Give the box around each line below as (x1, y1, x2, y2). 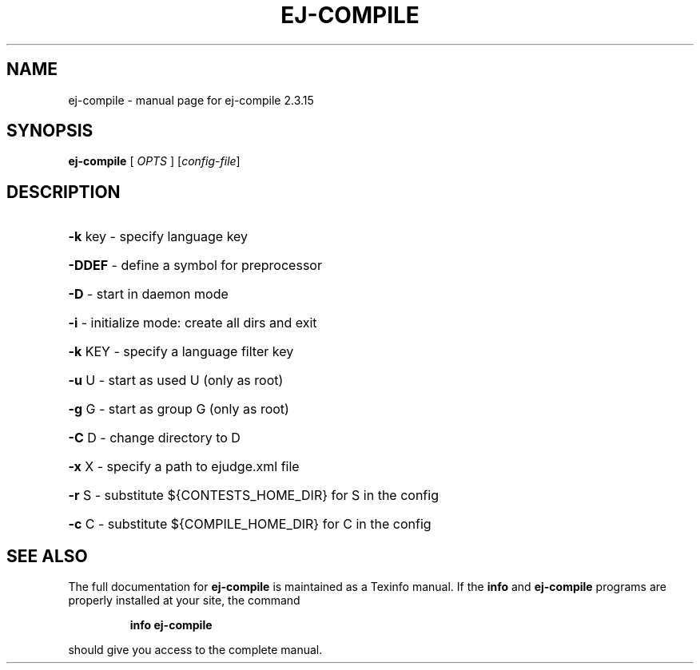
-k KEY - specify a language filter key (68, 343, 294, 360)
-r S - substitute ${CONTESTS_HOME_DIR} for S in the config (68, 487, 439, 504)
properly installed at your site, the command (68, 593, 300, 608)
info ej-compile (129, 618, 213, 632)
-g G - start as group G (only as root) (68, 401, 289, 418)
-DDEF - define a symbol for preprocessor (68, 257, 322, 274)
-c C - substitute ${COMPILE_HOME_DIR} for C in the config (68, 516, 432, 533)
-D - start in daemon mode (68, 286, 229, 303)
